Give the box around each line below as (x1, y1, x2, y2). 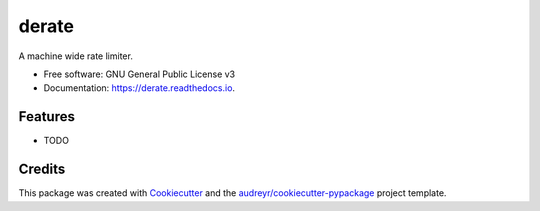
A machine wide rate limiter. (18, 50, 134, 62)
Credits (18, 161, 66, 178)
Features (18, 108, 75, 125)
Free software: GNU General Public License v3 (43, 68, 236, 80)
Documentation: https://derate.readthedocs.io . (43, 82, 235, 94)
